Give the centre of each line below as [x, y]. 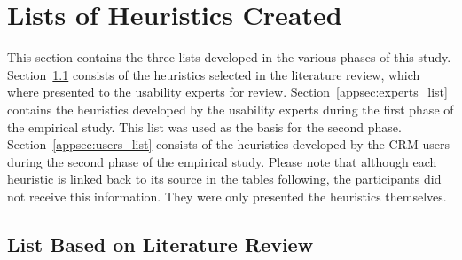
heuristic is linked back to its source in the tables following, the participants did [224, 179]
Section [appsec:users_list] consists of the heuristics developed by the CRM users [228, 144]
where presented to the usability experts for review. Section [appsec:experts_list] [227, 92]
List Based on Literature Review [161, 244]
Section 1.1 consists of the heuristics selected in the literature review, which [214, 74]
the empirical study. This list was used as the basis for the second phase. [204, 126]
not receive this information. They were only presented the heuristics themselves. [227, 196]
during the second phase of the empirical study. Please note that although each [222, 161]
